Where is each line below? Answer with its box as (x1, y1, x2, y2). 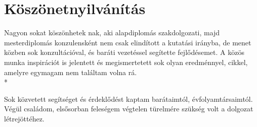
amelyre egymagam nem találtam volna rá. (4, 67, 137, 77)
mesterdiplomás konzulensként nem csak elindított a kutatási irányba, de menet (4, 37, 251, 47)
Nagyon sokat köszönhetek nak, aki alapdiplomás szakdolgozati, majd (4, 27, 220, 38)
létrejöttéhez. (4, 113, 45, 123)
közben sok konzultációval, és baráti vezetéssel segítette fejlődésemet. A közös (4, 47, 244, 57)
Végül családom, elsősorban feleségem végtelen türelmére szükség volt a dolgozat (4, 103, 253, 114)
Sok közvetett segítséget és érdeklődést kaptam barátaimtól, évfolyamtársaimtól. (4, 93, 253, 104)
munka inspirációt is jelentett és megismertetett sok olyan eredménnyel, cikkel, (4, 56, 248, 67)
